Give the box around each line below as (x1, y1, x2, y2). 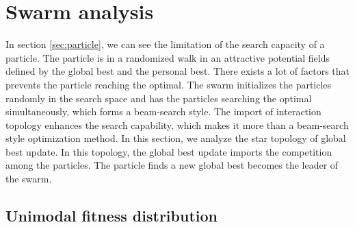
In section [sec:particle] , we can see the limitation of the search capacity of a (5, 37, 325, 51)
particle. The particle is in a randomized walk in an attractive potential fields (5, 50, 330, 64)
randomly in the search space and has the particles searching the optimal (5, 91, 312, 105)
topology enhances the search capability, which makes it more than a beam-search (5, 117, 349, 132)
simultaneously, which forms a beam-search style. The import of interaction (5, 104, 321, 119)
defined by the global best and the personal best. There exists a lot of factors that (5, 64, 350, 78)
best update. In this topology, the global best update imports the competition (5, 144, 332, 158)
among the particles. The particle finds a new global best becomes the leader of (5, 158, 339, 172)
